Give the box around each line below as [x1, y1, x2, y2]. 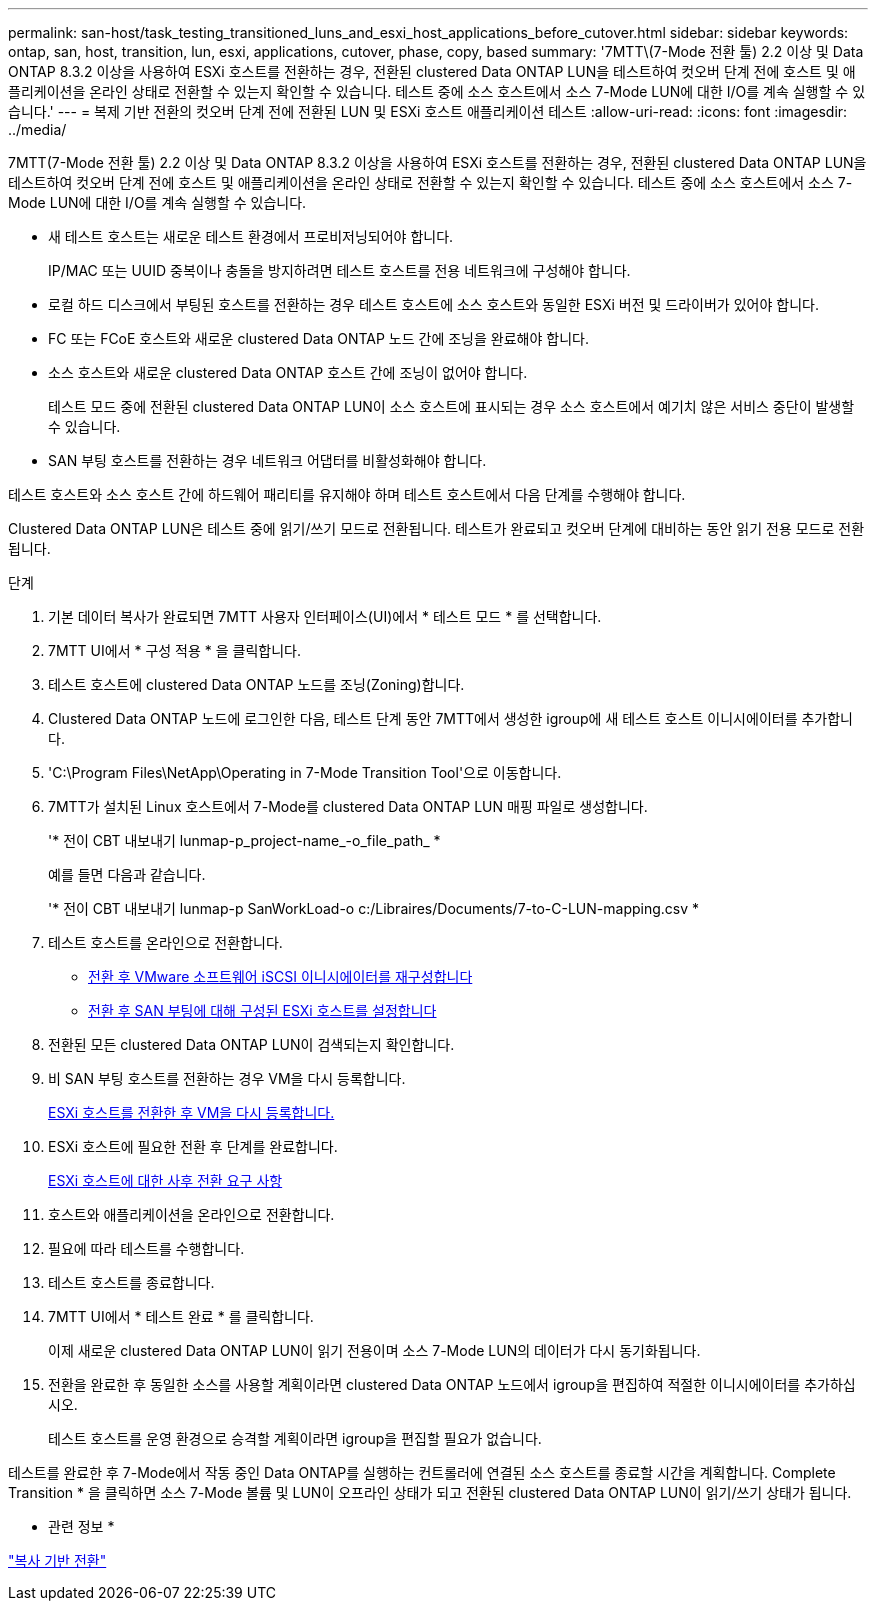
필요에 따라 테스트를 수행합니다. [48, 1240, 245, 1257]
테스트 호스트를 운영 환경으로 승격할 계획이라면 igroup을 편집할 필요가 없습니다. [48, 1430, 542, 1447]
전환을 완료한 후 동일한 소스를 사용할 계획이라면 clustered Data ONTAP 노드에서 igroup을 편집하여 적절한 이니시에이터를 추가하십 [48, 1376, 856, 1393]
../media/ [8, 121, 67, 138]
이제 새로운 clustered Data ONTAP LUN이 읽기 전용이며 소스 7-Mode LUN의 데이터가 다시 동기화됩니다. [48, 1342, 701, 1359]
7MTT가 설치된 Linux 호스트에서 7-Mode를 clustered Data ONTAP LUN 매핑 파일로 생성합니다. [48, 798, 648, 815]
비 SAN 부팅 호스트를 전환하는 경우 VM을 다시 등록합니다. [48, 1070, 406, 1087]
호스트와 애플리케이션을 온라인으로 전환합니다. [48, 1206, 335, 1223]
